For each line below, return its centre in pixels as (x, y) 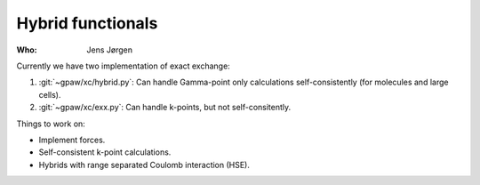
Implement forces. (72, 140)
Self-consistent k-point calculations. (105, 152)
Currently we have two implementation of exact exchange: (123, 66)
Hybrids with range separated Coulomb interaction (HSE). (144, 165)
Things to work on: (51, 124)
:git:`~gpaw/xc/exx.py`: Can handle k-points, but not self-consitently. (165, 108)
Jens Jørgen (110, 50)
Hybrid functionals (87, 23)
